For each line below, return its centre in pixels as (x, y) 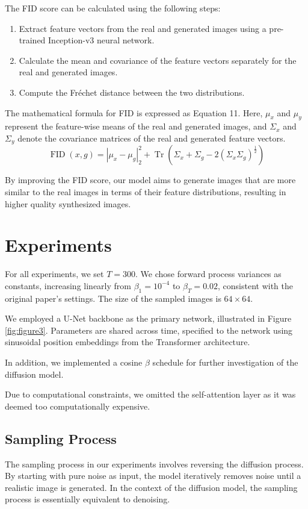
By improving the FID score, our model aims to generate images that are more (150, 180)
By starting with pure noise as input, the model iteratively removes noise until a (153, 476)
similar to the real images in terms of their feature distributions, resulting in (146, 192)
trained (32, 40)
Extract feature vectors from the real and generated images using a (143, 28)
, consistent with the (256, 285)
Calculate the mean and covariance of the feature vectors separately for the (158, 60)
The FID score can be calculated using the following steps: (113, 8)
